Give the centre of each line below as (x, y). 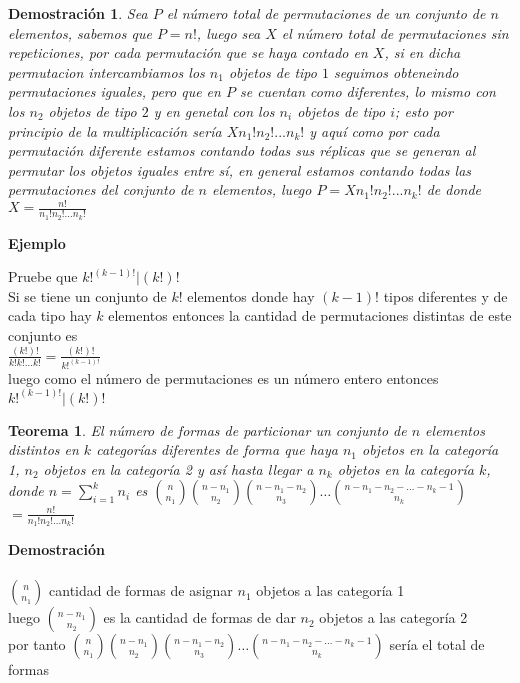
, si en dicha (422, 52)
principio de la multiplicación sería (115, 130)
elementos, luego (261, 189)
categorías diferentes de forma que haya (217, 449)
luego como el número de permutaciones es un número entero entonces (223, 377)
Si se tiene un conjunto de (87, 295)
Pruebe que (43, 276)
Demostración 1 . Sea (78, 13)
